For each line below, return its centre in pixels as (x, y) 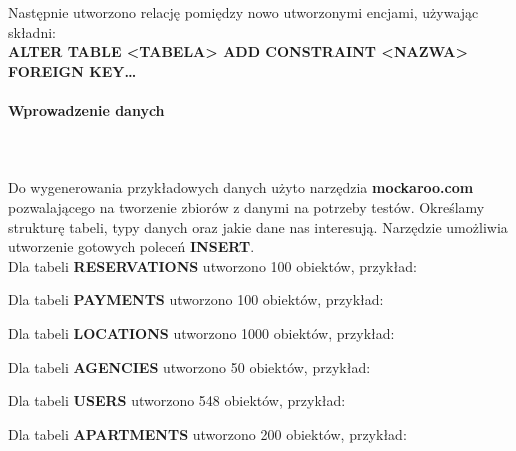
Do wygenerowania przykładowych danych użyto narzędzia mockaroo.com (241, 187)
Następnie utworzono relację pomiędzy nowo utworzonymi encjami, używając (243, 12)
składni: (32, 31)
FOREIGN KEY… (72, 70)
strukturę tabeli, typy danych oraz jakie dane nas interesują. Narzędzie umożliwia (258, 226)
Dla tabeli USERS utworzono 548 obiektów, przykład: (177, 400)
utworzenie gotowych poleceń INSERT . (131, 246)
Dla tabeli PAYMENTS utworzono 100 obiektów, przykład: (196, 299)
